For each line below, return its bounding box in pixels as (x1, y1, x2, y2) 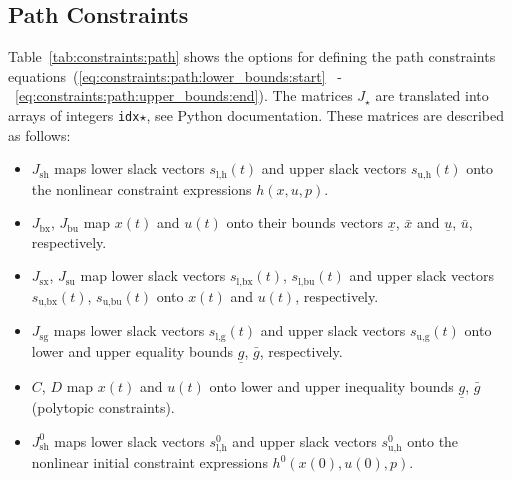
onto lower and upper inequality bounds (209, 376, 454, 397)
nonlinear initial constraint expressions (31, 452, 268, 473)
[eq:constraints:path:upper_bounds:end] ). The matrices (15, 85, 353, 106)
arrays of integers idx (8, 104, 140, 125)
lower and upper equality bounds (31, 340, 234, 361)
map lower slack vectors (80, 265, 226, 286)
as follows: (8, 124, 71, 145)
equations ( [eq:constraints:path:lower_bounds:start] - (8, 65, 342, 86)
